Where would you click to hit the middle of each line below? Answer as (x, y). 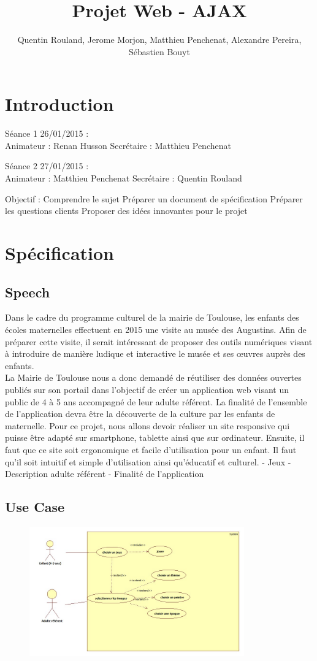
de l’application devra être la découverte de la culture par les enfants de (140, 414)
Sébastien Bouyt (159, 51)
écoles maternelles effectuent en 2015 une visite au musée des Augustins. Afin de (156, 329)
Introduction (59, 104)
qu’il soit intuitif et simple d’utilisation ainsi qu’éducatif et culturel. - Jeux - (148, 461)
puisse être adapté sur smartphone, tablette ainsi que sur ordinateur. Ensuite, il (155, 437)
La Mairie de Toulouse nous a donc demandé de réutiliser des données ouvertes (153, 377)
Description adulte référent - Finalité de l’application (105, 474)
